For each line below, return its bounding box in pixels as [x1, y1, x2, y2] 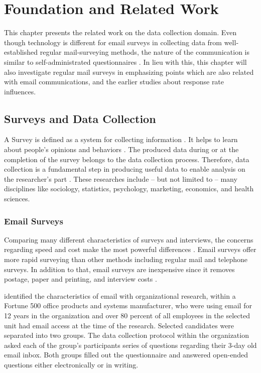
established [4, 47, 38, 57]
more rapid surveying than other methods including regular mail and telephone [4, 254, 247, 265]
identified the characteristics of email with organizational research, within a [4, 290, 236, 301]
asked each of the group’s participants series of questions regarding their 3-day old [4, 339, 257, 350]
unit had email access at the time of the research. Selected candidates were [4, 320, 234, 330]
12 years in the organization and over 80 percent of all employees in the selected [4, 310, 250, 321]
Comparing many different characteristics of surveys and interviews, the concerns [4, 234, 253, 244]
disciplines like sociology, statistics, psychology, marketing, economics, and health [4, 183, 254, 194]
